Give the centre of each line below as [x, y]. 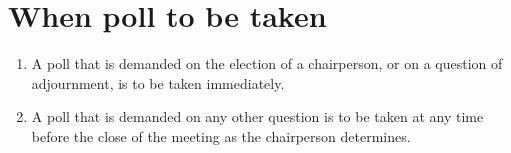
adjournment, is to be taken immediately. [158, 82]
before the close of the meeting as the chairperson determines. [221, 135]
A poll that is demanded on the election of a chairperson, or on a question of [267, 63]
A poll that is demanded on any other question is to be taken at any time [257, 116]
